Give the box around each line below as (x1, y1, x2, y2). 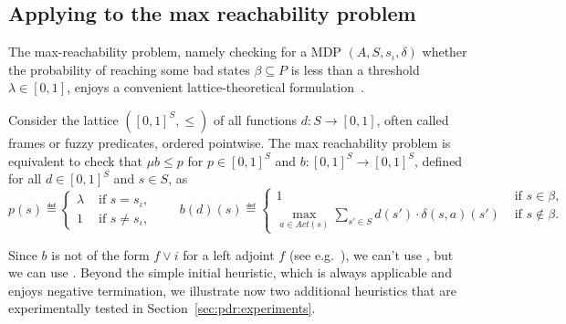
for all (8, 169, 42, 188)
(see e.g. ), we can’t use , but (288, 245, 454, 264)
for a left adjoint (183, 245, 275, 264)
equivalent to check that (8, 151, 142, 170)
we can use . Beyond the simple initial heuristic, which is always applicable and (8, 263, 452, 282)
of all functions (214, 110, 298, 129)
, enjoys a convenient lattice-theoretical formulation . (67, 78, 364, 97)
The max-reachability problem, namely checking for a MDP (8, 42, 341, 61)
